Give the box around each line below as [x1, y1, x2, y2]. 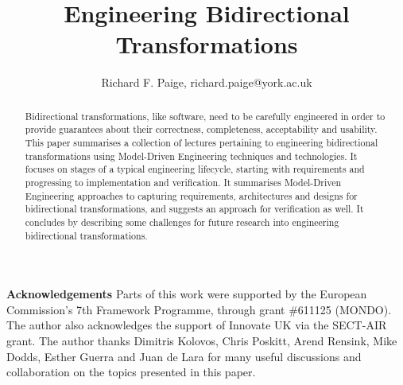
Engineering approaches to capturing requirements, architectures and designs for [25, 189, 358, 202]
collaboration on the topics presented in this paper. [6, 364, 256, 380]
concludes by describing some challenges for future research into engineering [25, 215, 339, 228]
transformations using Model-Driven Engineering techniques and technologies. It [25, 149, 358, 162]
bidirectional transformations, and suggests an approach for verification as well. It [25, 202, 364, 216]
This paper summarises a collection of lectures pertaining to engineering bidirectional [25, 136, 378, 150]
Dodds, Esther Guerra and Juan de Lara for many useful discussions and [6, 348, 362, 364]
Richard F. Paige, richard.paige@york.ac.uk [101, 74, 312, 91]
